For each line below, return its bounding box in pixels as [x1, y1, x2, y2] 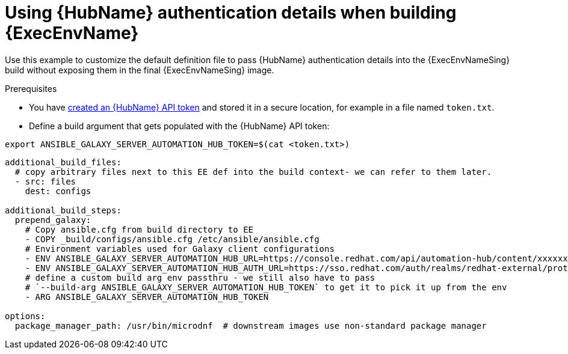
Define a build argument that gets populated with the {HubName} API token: [29, 120, 330, 131]
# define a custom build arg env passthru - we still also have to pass [25, 272, 375, 282]
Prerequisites [5, 83, 57, 94]
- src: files [14, 176, 76, 186]
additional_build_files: [5, 157, 122, 167]
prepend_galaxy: [14, 215, 91, 225]
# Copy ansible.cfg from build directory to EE [25, 224, 254, 234]
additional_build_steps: [5, 205, 122, 215]
